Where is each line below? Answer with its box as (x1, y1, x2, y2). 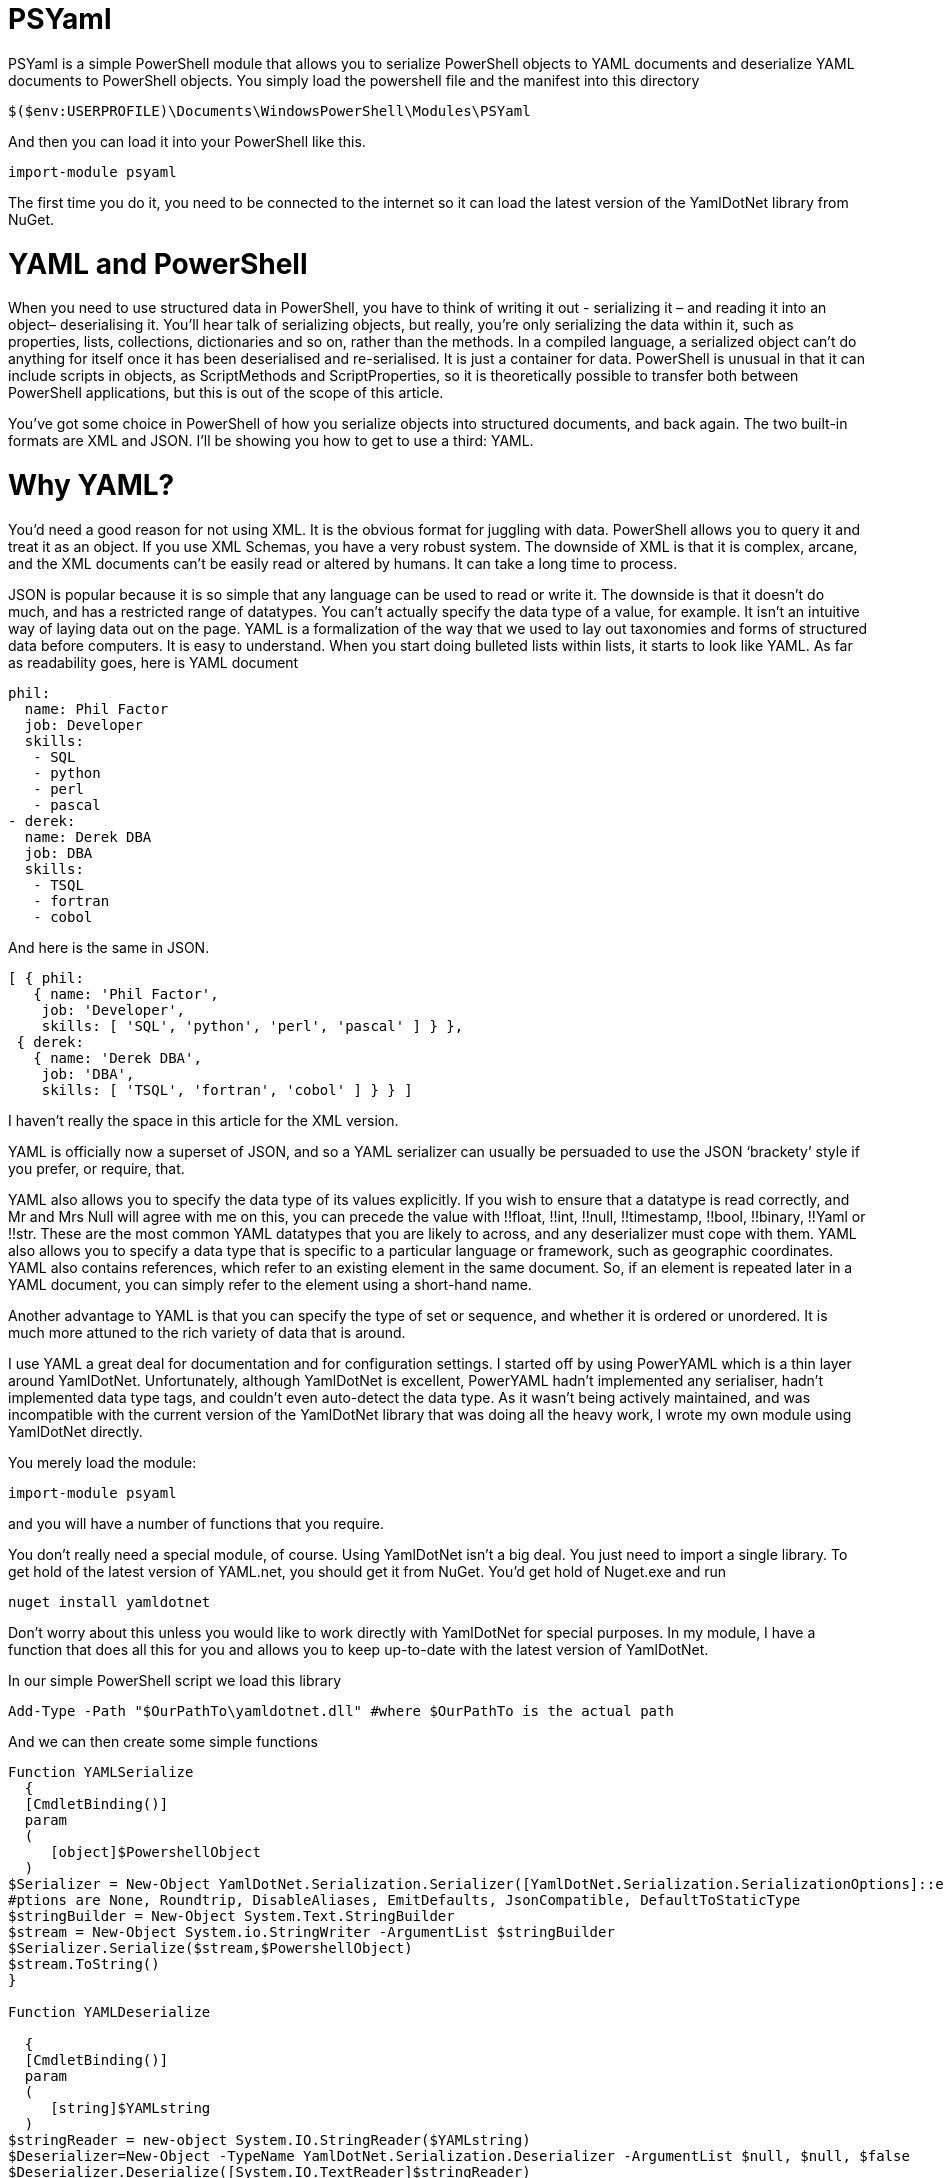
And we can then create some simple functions (8, 1732, 318, 1750)
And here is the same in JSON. (8, 938, 210, 956)
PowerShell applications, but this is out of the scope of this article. (8, 384, 444, 402)
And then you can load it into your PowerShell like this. (8, 132, 366, 150)
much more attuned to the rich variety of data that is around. (8, 1323, 406, 1341)
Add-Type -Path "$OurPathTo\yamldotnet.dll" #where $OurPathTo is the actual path (8, 1702, 674, 1719)
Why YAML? (8, 468, 175, 502)
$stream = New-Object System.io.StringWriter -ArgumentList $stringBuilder (8, 1923, 615, 1940)
